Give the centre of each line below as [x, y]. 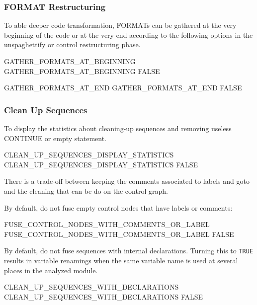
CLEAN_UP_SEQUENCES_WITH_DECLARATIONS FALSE [104, 296]
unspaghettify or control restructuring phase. [72, 44]
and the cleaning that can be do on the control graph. [86, 191]
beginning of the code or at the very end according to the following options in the [128, 35]
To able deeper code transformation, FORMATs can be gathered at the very [120, 25]
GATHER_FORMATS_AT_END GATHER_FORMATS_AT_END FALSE [123, 88]
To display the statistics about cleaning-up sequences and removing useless [118, 128]
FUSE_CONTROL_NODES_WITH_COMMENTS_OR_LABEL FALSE [119, 234]
